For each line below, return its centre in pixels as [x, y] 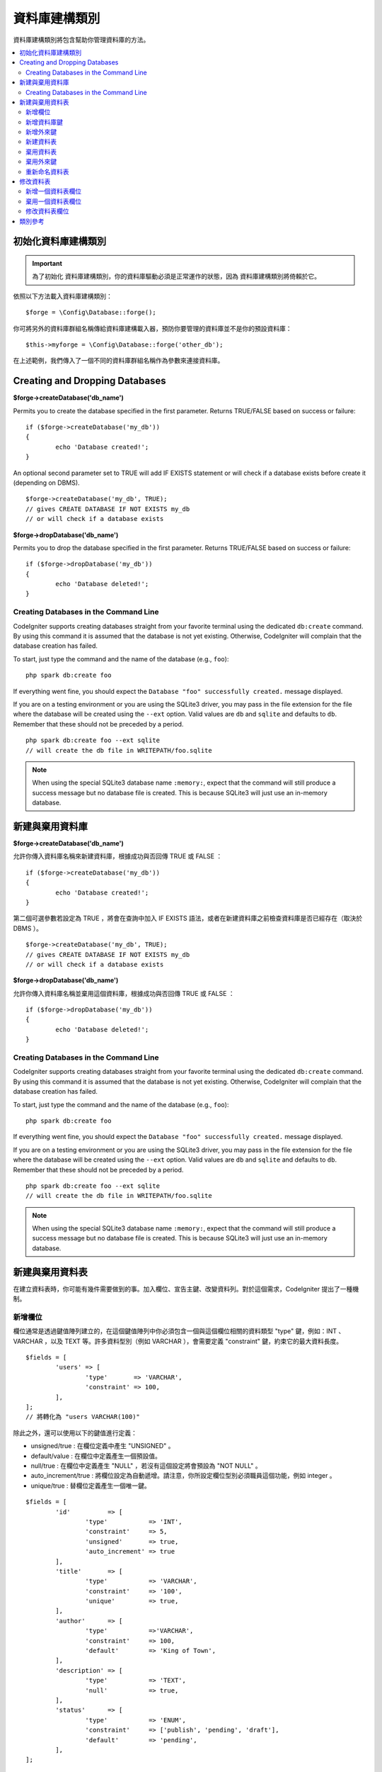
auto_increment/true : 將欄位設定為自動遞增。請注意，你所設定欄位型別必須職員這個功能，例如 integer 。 [183, 1476]
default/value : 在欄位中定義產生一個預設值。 [96, 1456]
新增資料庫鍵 [44, 122]
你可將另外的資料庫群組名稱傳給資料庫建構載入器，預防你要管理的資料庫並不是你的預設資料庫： [152, 328]
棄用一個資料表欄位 [53, 201]
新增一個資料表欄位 [53, 191]
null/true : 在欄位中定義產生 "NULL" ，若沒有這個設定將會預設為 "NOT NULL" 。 [146, 1465]
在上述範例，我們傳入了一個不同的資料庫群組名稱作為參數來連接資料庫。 [118, 361]
